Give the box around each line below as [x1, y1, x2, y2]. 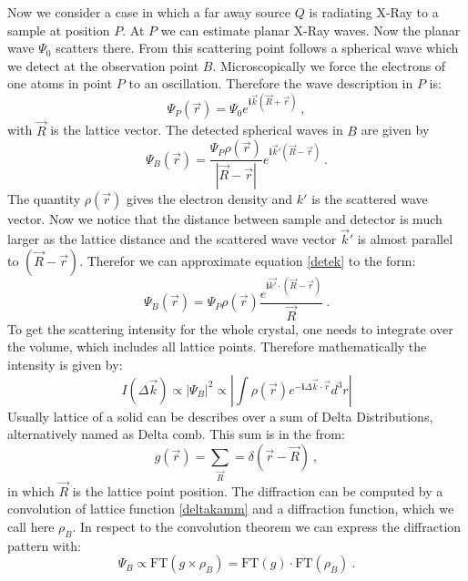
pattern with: [7, 535, 81, 555]
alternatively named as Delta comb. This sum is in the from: [7, 424, 345, 443]
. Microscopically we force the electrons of [212, 56, 446, 75]
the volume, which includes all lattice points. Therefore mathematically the [7, 337, 427, 356]
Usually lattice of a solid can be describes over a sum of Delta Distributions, [7, 406, 433, 425]
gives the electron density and [126, 189, 293, 209]
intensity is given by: [7, 355, 123, 373]
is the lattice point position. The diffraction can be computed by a [72, 481, 443, 500]
